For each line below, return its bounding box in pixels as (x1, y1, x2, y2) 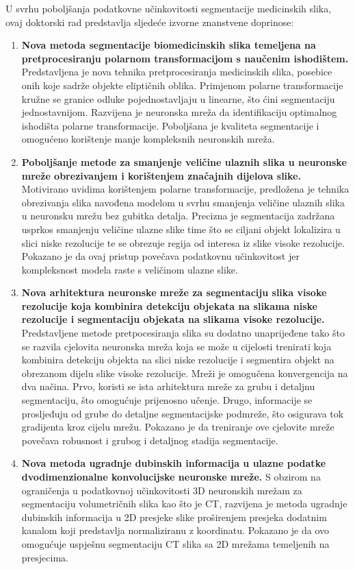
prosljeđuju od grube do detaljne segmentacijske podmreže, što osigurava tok (21, 406, 344, 420)
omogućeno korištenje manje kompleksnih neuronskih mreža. (21, 132, 275, 146)
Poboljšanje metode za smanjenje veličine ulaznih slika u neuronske (21, 154, 347, 169)
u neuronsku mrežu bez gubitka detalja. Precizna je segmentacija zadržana (21, 208, 335, 223)
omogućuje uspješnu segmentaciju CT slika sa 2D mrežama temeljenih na (21, 536, 330, 550)
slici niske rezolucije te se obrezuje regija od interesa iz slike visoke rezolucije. (21, 235, 345, 250)
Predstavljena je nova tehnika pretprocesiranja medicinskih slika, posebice (21, 64, 332, 79)
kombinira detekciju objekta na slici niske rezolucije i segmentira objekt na (21, 352, 334, 367)
